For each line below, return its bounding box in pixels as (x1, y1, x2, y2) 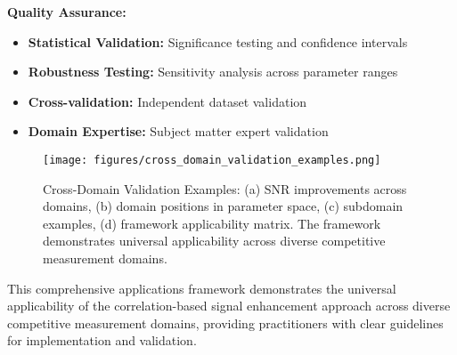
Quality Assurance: (7, 3, 126, 20)
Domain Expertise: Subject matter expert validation (28, 122, 329, 141)
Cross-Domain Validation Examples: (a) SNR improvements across (43, 179, 407, 198)
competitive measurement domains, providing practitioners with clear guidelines (7, 313, 444, 332)
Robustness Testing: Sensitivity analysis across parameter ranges (28, 62, 398, 81)
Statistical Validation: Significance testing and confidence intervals (28, 32, 408, 51)
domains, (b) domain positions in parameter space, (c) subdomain (43, 197, 404, 215)
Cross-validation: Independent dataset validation (28, 92, 307, 110)
